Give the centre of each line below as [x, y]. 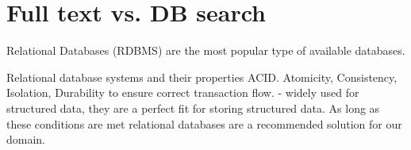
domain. [26, 139]
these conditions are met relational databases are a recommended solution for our [204, 123]
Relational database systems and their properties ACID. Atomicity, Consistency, [202, 77]
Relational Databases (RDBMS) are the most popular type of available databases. [206, 50]
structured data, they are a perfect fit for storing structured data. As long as [193, 108]
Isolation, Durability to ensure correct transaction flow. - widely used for [183, 92]
